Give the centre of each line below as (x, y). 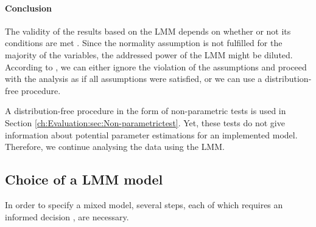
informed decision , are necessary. (67, 216)
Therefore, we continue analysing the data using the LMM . (115, 147)
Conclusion (29, 8)
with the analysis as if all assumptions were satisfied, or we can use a (134, 79)
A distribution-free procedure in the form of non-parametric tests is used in (146, 111)
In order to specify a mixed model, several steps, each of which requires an (144, 204)
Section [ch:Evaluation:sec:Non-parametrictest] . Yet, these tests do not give (145, 122)
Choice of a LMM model (84, 179)
